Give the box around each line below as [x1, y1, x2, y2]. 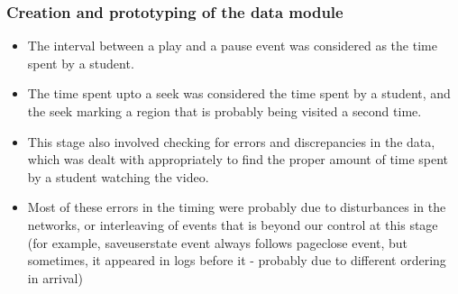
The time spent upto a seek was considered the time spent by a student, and [27, 84, 451, 103]
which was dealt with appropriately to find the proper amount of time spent [27, 150, 449, 169]
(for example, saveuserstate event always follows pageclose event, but [27, 233, 408, 252]
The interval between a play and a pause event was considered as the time [27, 36, 437, 55]
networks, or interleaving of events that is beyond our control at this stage [27, 215, 438, 234]
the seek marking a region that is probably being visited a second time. [27, 102, 422, 120]
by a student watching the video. [27, 167, 209, 186]
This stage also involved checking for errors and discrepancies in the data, [27, 132, 435, 151]
